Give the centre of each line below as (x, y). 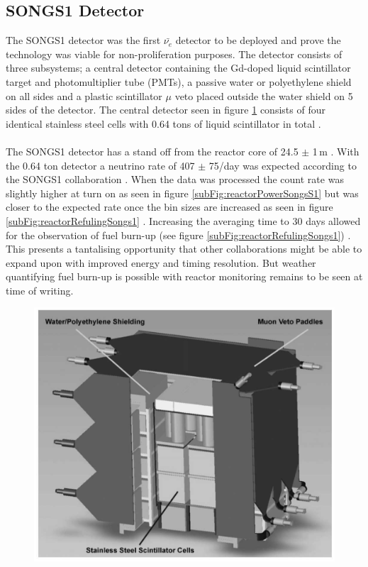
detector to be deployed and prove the (258, 40)
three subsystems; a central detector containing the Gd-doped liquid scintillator (178, 68)
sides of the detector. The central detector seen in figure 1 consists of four (166, 110)
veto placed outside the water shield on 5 (264, 95)
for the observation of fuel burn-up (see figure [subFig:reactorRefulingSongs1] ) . (178, 235)
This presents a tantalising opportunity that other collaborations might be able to (184, 249)
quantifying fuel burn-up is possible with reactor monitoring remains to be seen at (184, 276)
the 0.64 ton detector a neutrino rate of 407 (100, 165)
